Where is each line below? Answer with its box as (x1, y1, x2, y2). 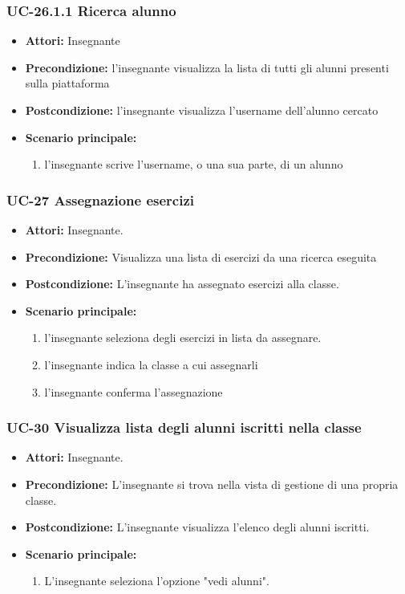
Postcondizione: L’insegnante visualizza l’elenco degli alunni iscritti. (25, 519, 370, 535)
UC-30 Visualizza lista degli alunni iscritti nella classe (6, 417, 362, 437)
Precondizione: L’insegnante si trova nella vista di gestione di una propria (25, 475, 399, 492)
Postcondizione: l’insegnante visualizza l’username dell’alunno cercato (25, 102, 379, 118)
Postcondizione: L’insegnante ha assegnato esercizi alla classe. (25, 275, 339, 292)
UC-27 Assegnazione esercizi (6, 189, 195, 210)
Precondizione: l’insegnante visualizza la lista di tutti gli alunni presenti (25, 59, 389, 75)
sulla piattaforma (25, 75, 110, 92)
